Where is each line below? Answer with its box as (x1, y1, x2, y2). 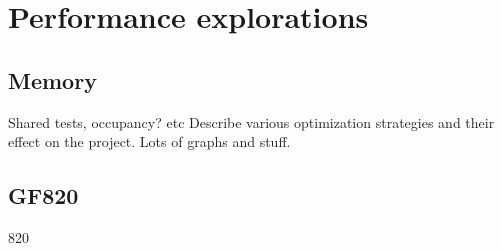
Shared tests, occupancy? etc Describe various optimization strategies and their (8, 111, 495, 132)
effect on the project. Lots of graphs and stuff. (8, 131, 291, 152)
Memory (8, 64, 97, 95)
